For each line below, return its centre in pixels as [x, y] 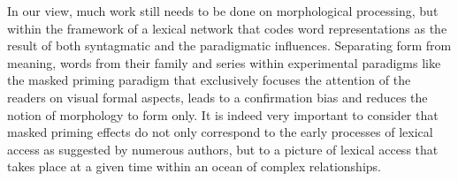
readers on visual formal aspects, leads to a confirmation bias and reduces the [218, 97]
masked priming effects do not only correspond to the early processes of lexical [220, 132]
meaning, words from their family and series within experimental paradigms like [224, 62]
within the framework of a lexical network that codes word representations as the [227, 28]
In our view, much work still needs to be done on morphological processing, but [223, 11]
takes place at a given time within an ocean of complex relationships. [194, 166]
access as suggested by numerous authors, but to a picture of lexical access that [223, 149]
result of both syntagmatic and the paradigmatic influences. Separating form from [229, 45]
